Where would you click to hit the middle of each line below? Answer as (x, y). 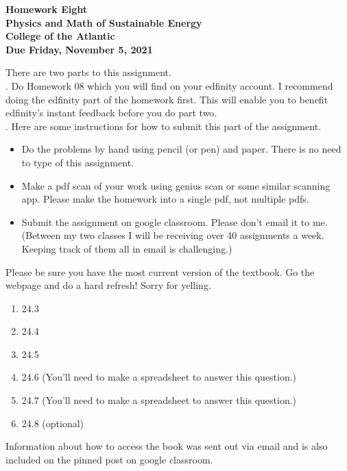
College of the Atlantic (60, 36)
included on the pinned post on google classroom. (109, 459)
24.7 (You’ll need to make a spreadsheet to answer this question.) (159, 400)
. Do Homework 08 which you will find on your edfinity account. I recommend (169, 85)
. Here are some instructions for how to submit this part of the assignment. (163, 126)
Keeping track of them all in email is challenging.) (127, 248)
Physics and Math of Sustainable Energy (104, 22)
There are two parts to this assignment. (88, 72)
